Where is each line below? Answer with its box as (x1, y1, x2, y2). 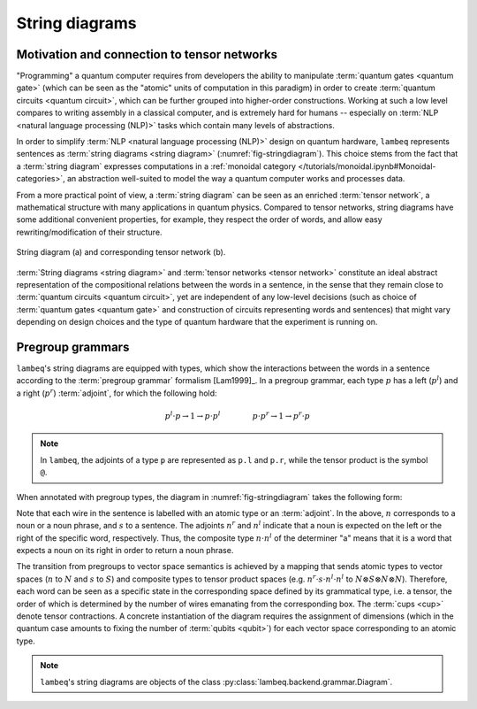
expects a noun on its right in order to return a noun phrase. (16, 545, 234, 556)
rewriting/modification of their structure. (16, 227, 163, 237)
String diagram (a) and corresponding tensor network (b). (16, 247, 226, 258)
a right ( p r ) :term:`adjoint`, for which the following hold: (16, 387, 217, 398)
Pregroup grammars (16, 339, 130, 354)
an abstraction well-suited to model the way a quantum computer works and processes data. (66, 173, 405, 184)
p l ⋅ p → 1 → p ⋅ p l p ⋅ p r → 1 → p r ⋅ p (164, 410, 311, 420)
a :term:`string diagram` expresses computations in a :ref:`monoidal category (16, 160, 296, 172)
